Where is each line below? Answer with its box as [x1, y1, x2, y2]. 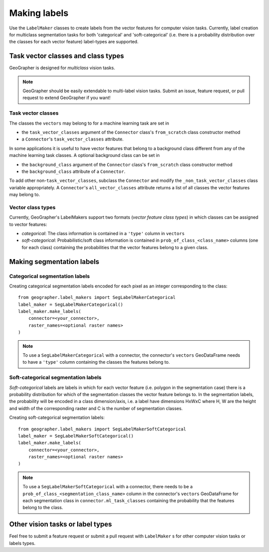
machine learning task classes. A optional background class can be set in [9, 152, 160, 158]
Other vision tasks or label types [9, 520, 112, 529]
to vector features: [9, 221, 47, 227]
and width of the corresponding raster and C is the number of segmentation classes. [9, 405, 183, 411]
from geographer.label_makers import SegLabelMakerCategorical [18, 294, 176, 300]
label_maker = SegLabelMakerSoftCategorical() [18, 433, 134, 438]
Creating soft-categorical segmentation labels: [9, 414, 105, 420]
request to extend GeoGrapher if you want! [22, 95, 111, 101]
